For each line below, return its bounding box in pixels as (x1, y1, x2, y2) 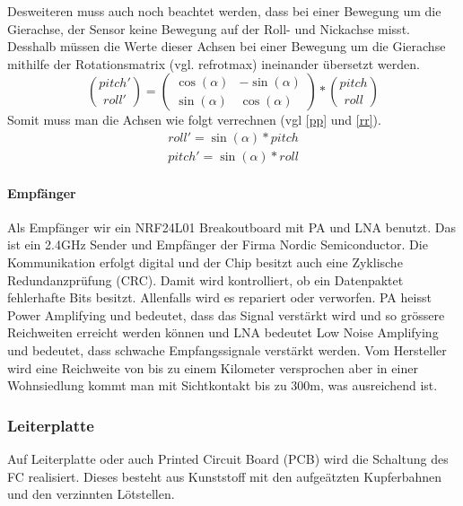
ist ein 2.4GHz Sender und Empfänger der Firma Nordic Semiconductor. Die (7, 235, 428, 254)
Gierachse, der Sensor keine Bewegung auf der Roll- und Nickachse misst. (7, 19, 410, 38)
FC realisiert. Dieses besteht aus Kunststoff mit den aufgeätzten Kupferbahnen (7, 467, 442, 485)
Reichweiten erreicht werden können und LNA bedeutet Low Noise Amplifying (7, 323, 439, 342)
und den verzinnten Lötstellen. (7, 484, 175, 503)
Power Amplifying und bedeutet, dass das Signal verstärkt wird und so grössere (7, 305, 445, 324)
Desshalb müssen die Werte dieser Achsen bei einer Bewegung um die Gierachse (7, 37, 446, 56)
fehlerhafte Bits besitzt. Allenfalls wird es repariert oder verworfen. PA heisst (7, 288, 432, 307)
